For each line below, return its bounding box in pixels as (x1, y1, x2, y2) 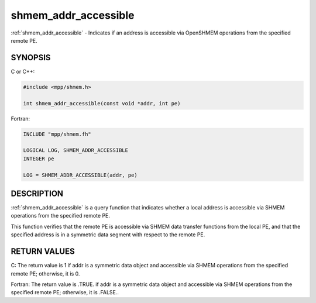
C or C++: (11, 68, 35, 75)
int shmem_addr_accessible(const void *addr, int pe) (23, 100, 181, 106)
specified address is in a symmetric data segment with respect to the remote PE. (11, 231, 205, 238)
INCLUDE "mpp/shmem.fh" (23, 130, 92, 137)
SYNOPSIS (11, 53, 51, 63)
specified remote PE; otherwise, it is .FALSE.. (11, 289, 119, 296)
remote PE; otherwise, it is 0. (11, 270, 80, 277)
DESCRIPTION (11, 188, 64, 198)
